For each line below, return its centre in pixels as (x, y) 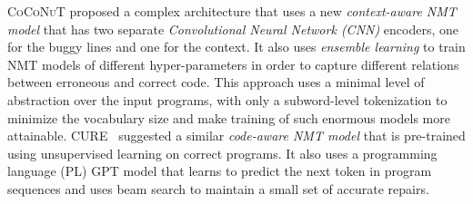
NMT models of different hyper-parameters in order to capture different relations (233, 64)
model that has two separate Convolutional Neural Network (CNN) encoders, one (233, 29)
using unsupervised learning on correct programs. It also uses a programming (222, 153)
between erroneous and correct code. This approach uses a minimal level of (216, 82)
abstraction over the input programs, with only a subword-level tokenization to (227, 99)
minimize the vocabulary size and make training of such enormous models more (229, 117)
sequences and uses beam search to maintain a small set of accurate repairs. (218, 188)
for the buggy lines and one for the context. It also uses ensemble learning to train (236, 47)
